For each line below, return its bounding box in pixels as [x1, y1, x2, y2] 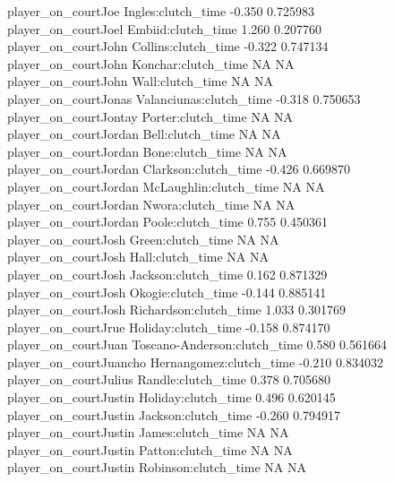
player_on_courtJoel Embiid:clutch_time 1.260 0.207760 [7, 19, 321, 38]
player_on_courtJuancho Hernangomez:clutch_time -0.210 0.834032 [7, 352, 383, 371]
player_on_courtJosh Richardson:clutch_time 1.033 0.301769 [7, 300, 346, 319]
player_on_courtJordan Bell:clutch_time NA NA [7, 125, 281, 143]
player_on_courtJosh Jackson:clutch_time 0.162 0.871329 [7, 264, 328, 283]
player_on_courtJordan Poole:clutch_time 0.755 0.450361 [7, 212, 328, 231]
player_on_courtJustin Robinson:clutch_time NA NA [7, 458, 306, 477]
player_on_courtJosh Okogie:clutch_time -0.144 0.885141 [7, 282, 327, 301]
